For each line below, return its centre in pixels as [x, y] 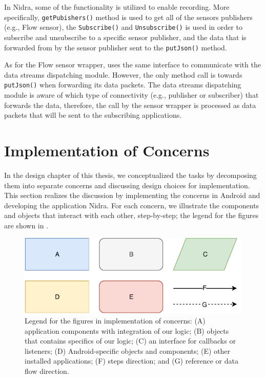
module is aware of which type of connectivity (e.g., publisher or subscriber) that [131, 95]
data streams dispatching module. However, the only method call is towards [123, 74]
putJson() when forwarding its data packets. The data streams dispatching [123, 85]
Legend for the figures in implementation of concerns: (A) [115, 320]
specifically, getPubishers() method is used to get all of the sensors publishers [128, 17]
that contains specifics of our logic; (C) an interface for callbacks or [130, 341]
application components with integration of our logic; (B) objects [127, 330]
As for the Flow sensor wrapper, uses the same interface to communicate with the [132, 65]
